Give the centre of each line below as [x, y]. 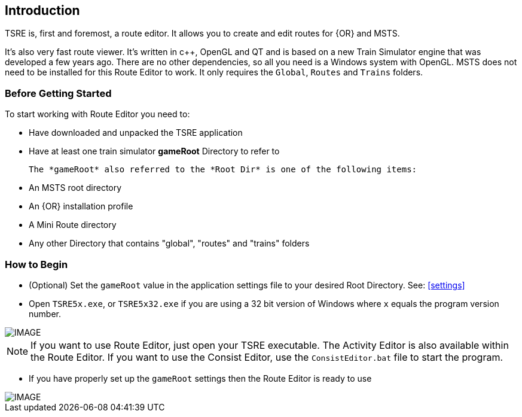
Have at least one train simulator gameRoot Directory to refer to [154, 151]
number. [45, 313]
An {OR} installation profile [81, 206]
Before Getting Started [58, 93]
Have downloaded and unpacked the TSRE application [136, 133]
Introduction [42, 10]
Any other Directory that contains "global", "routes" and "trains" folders [169, 243]
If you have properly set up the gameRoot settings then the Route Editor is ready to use [200, 378]
